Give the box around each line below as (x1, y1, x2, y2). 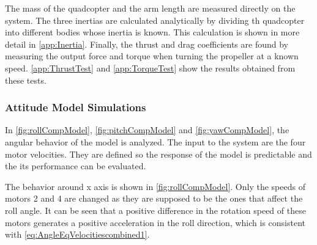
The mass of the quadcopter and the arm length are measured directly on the (5, 2, 296, 14)
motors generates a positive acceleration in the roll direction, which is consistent (5, 216, 306, 229)
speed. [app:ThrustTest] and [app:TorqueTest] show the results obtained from (5, 61, 296, 74)
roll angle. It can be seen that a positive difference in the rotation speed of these (5, 203, 306, 216)
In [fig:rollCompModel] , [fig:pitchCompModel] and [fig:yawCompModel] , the (5, 123, 289, 136)
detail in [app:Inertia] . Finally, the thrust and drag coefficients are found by (5, 37, 288, 50)
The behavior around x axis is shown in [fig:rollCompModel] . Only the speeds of (5, 180, 305, 192)
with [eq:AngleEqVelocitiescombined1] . (5, 228, 150, 241)
